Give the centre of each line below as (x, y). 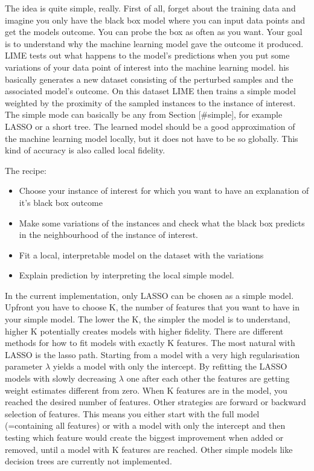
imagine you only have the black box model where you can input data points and (155, 20)
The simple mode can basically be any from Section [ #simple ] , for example (144, 114)
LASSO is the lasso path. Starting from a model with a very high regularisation (152, 354)
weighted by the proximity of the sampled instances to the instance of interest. (150, 102)
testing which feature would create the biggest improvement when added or (144, 437)
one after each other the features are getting (208, 378)
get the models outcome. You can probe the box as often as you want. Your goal (154, 32)
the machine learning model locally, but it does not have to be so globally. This (152, 138)
